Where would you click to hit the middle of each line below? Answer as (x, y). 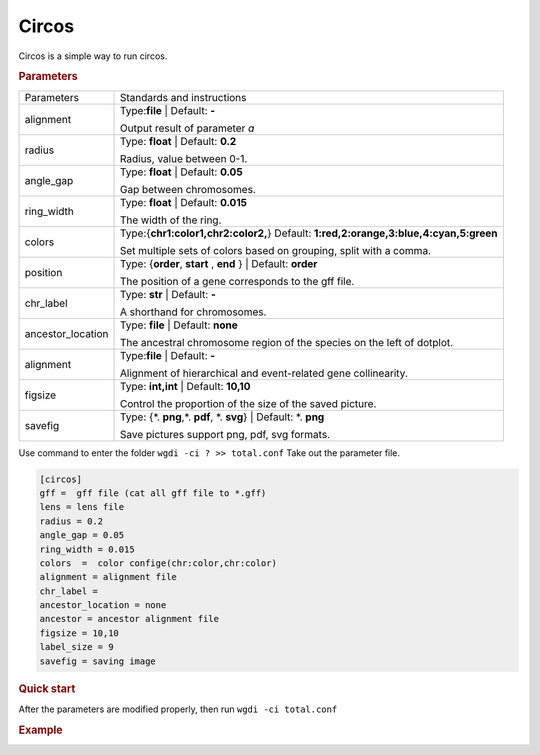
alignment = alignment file (108, 577)
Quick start (47, 688)
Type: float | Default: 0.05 (182, 172)
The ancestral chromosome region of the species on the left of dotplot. (287, 342)
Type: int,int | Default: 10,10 (185, 386)
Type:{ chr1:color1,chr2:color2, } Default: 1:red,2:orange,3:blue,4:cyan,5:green (309, 233)
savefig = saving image (98, 661)
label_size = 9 (76, 647)
